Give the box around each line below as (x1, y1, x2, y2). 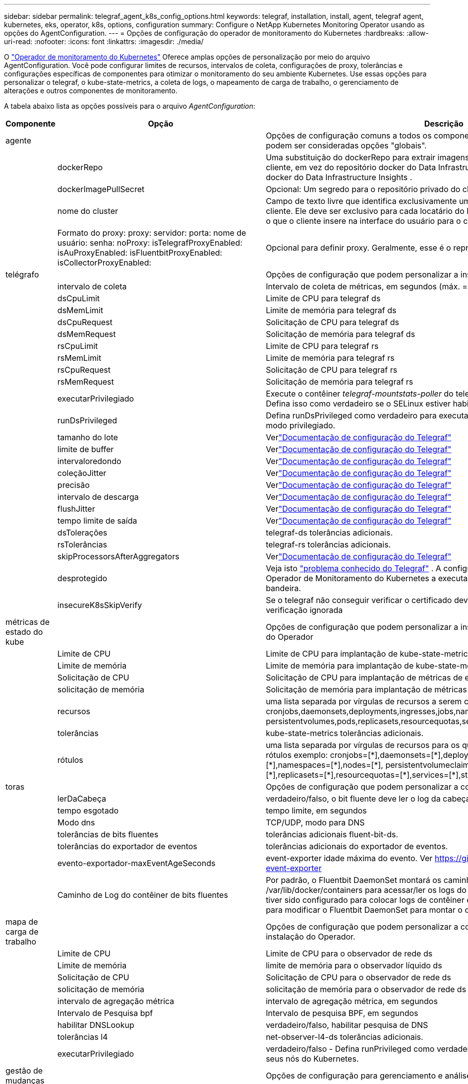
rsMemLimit (57, 353, 102, 363)
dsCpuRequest (57, 317, 113, 327)
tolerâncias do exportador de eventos (57, 841, 197, 851)
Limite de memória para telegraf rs (266, 353, 395, 363)
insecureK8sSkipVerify (57, 600, 142, 610)
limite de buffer (57, 444, 114, 454)
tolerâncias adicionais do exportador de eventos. (266, 841, 448, 851)
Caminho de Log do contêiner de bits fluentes (57, 890, 228, 900)
